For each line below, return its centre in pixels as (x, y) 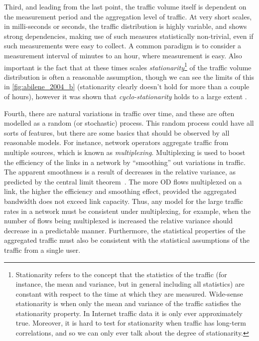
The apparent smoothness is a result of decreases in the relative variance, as (120, 172)
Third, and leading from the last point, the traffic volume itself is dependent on (125, 6)
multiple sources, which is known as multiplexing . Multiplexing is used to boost (125, 152)
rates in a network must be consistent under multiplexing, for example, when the (128, 211)
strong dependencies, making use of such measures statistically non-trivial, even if (129, 36)
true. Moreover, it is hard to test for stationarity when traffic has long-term (131, 323)
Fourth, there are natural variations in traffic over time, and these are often (119, 113)
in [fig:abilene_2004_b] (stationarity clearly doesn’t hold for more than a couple (127, 86)
